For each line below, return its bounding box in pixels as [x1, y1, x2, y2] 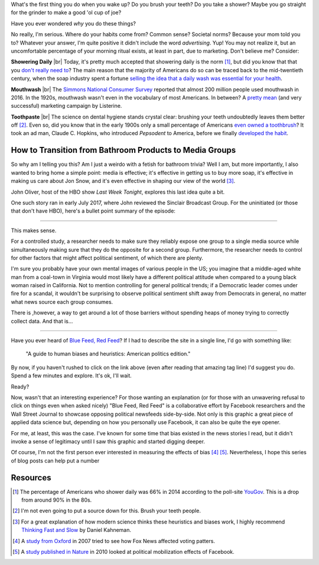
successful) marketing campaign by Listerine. [11, 102, 122, 110]
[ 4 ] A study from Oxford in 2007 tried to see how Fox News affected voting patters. [12, 537, 216, 544]
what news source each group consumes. [11, 298, 113, 305]
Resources [11, 473, 51, 483]
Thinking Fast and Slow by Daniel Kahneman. [21, 527, 132, 534]
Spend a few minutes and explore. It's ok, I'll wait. [11, 372, 132, 379]
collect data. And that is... [11, 317, 73, 325]
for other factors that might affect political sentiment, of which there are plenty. [11, 254, 204, 261]
